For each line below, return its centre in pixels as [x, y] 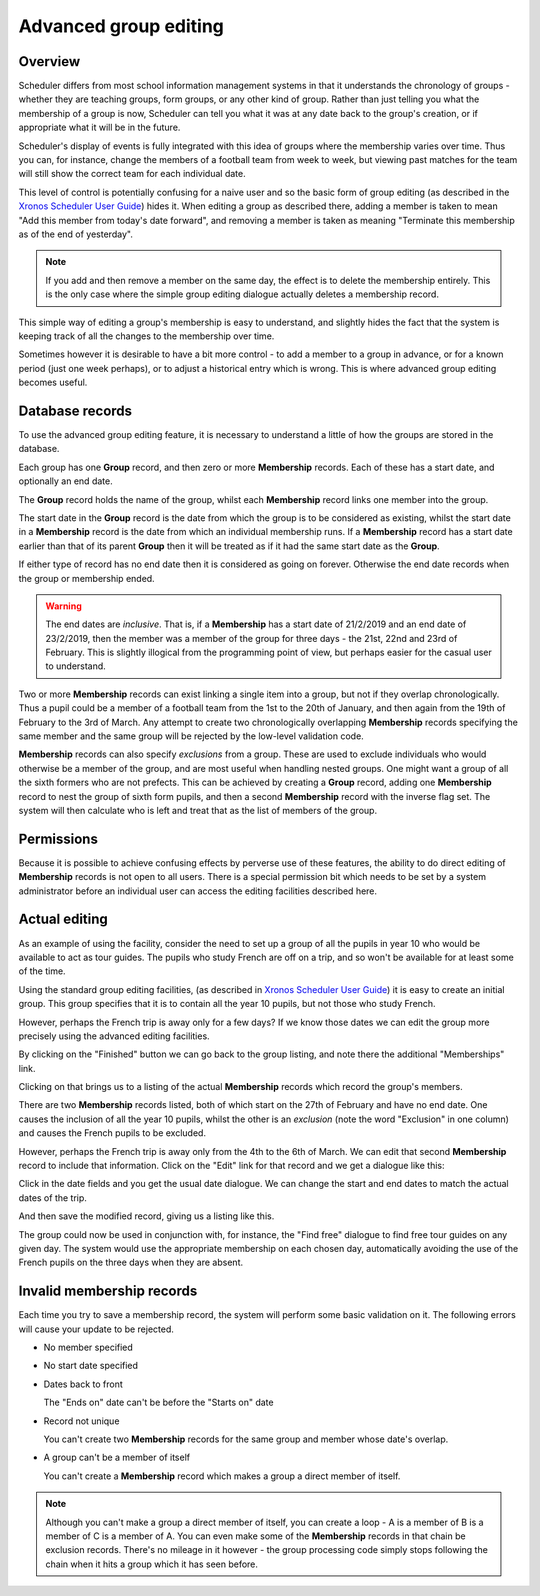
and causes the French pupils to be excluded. [112, 1133]
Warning [63, 606]
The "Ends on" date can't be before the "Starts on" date [158, 1402]
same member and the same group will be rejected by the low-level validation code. [191, 736]
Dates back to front [83, 1384]
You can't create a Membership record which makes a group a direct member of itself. [222, 1476]
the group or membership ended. [86, 578]
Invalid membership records [108, 1291]
